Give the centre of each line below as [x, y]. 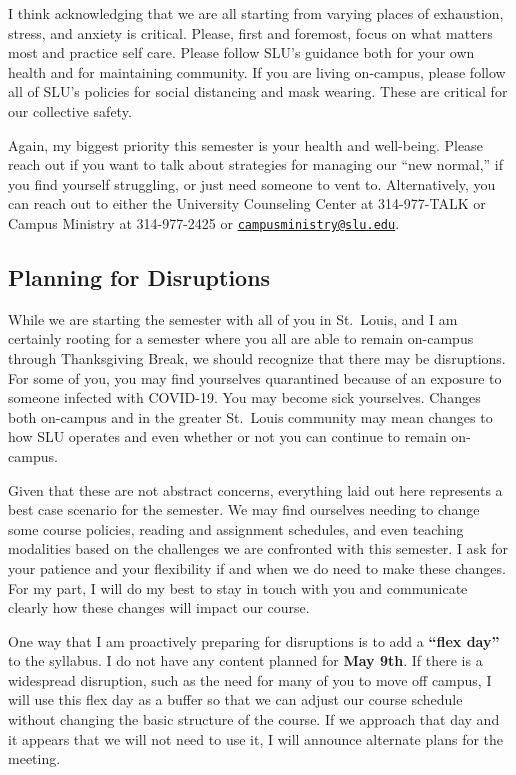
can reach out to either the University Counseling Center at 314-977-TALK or [247, 203]
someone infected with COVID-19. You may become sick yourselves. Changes [244, 397]
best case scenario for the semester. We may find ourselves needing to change [244, 509]
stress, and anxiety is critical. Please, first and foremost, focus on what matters [250, 32]
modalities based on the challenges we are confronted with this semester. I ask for [258, 548]
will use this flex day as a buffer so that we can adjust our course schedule [235, 699]
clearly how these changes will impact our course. [159, 607]
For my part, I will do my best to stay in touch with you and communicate [238, 587]
